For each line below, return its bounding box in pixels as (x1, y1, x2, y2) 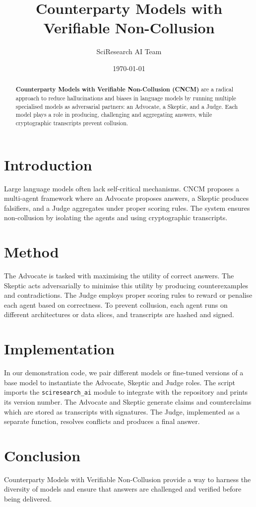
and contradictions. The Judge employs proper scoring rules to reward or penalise (4, 290, 253, 300)
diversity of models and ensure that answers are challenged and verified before (4, 484, 242, 494)
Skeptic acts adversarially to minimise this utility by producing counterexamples (4, 280, 249, 290)
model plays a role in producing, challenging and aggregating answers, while (15, 110, 212, 119)
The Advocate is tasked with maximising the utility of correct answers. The (4, 270, 234, 281)
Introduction (4, 154, 92, 174)
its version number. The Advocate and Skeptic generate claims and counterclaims (4, 396, 252, 407)
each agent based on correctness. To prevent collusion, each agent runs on (4, 299, 228, 310)
